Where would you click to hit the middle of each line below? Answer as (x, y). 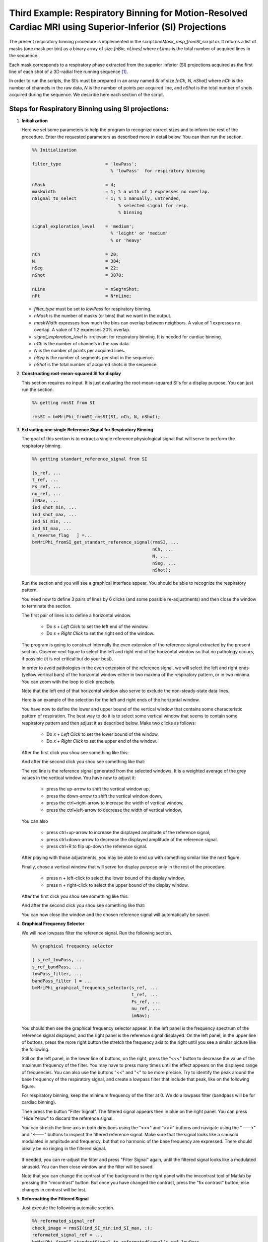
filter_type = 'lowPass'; (84, 164)
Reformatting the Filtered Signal (55, 1199)
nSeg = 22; (75, 268)
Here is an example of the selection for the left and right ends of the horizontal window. (111, 700)
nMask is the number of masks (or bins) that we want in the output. (103, 316)
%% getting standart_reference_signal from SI (90, 459)
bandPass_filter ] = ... (62, 981)
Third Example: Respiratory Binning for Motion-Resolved (128, 13)
